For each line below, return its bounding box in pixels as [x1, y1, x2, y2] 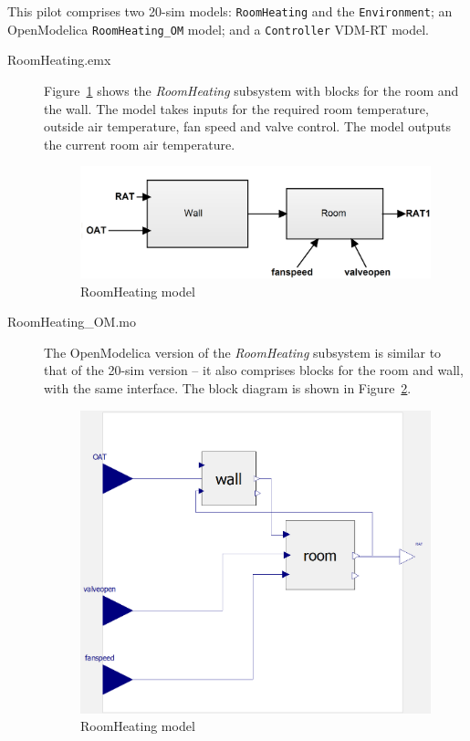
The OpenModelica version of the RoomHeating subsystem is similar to [44, 342, 442, 361]
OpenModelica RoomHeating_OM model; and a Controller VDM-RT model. [7, 19, 429, 38]
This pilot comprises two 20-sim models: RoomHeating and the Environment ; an [7, 2, 453, 20]
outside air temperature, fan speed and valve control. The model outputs [44, 117, 452, 136]
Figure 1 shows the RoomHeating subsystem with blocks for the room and [44, 80, 459, 99]
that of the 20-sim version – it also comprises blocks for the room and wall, [44, 360, 464, 380]
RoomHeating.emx [7, 50, 111, 69]
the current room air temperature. [44, 134, 235, 153]
